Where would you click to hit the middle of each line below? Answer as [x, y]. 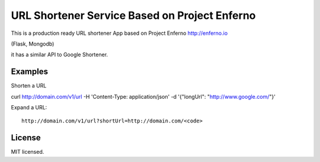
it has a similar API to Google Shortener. [60, 55]
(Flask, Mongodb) [33, 44]
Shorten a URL [29, 86]
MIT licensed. [28, 152]
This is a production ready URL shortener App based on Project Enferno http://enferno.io [119, 33]
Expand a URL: [29, 108]
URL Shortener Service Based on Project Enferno [133, 15]
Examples [30, 72]
